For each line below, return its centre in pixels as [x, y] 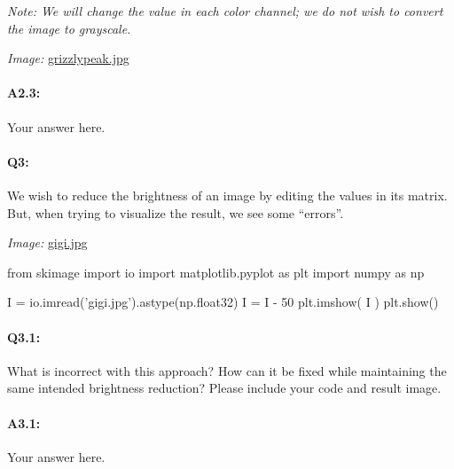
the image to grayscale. [69, 28]
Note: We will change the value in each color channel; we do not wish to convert [225, 11]
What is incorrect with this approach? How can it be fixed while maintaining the [227, 370]
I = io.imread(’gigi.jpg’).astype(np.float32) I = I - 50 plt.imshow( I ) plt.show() [223, 302]
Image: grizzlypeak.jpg [68, 58]
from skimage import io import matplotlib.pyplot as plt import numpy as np [216, 272]
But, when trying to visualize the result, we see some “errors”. [176, 212]
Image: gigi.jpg [47, 242]
